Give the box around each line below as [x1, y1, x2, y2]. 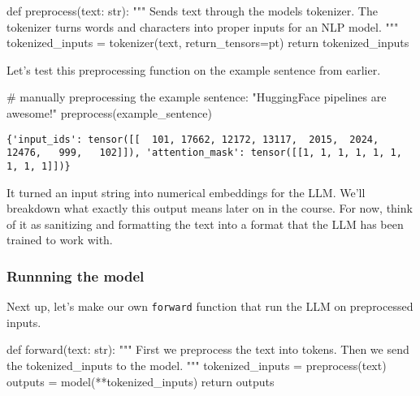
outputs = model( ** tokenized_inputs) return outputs [6, 372, 275, 390]
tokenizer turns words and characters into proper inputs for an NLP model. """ [6, 18, 399, 35]
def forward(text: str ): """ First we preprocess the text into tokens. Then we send [6, 341, 409, 358]
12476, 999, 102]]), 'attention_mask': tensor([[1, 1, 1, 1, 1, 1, [6, 147, 402, 159]
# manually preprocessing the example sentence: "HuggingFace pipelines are [6, 88, 387, 105]
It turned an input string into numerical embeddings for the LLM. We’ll [6, 183, 366, 200]
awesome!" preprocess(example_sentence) [6, 104, 212, 121]
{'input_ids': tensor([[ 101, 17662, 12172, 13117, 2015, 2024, [6, 133, 379, 145]
